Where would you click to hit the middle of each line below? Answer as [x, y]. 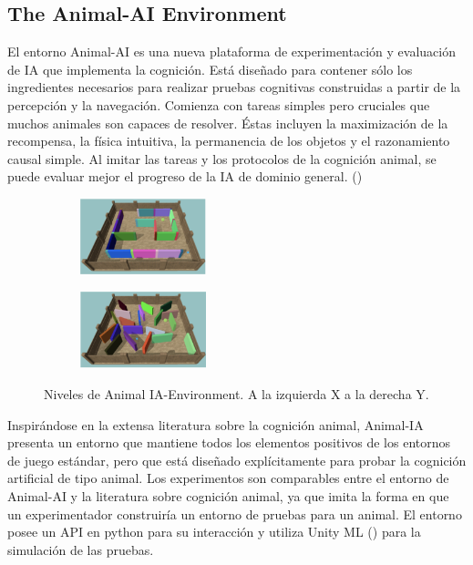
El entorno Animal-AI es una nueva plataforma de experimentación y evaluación [231, 51]
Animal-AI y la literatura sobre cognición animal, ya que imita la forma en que [228, 495]
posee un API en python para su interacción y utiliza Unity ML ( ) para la [214, 532]
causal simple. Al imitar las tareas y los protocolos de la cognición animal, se [222, 158]
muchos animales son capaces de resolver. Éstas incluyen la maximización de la [228, 123]
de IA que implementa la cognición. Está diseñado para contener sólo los [210, 69]
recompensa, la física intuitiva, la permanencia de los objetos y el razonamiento [229, 141]
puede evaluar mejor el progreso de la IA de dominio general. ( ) [185, 176]
